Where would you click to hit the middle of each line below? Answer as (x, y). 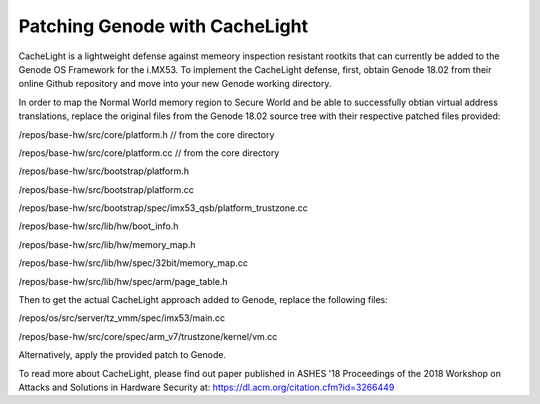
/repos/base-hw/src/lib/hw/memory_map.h (107, 244)
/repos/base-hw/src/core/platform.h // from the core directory (146, 134)
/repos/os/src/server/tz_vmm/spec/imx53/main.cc (121, 318)
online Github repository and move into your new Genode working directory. (175, 84)
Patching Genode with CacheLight (163, 26)
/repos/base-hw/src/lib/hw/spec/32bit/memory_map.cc (133, 263)
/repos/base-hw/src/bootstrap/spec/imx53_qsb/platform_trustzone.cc (163, 208)
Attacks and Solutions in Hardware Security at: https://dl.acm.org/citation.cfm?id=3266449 (206, 387)
